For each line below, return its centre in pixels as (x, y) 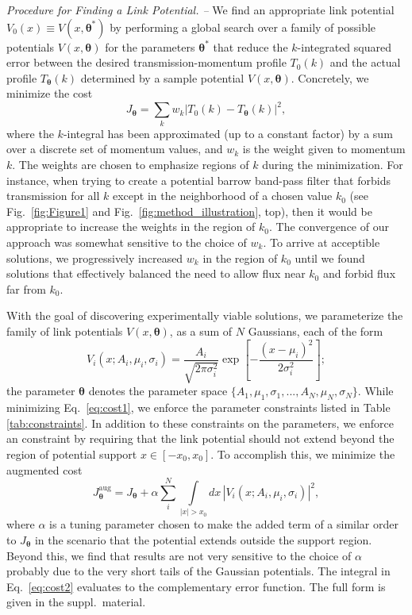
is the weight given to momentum (324, 149)
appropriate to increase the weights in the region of (131, 227)
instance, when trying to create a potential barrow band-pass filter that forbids (198, 180)
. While (375, 391)
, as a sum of (201, 331)
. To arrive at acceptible (322, 242)
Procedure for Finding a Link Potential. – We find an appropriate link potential (200, 10)
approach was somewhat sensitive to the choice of (127, 242)
